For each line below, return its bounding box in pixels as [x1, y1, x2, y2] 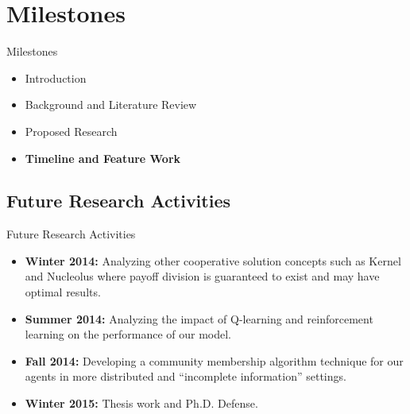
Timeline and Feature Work [25, 149, 181, 166]
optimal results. [25, 284, 101, 300]
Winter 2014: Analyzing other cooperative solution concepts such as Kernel [25, 252, 401, 269]
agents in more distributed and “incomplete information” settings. [25, 368, 346, 385]
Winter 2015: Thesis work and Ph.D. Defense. [25, 395, 258, 412]
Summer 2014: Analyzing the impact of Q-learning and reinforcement [25, 310, 373, 327]
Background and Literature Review [25, 96, 197, 113]
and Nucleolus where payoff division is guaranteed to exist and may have [25, 268, 380, 284]
